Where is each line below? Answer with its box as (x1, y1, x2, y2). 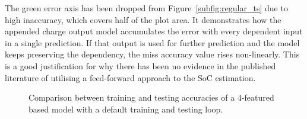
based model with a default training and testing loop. (29, 102, 223, 115)
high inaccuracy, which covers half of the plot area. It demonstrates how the (5, 13, 281, 25)
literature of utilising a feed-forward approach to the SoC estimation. (5, 71, 256, 83)
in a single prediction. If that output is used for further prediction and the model (5, 36, 300, 49)
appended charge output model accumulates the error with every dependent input (5, 25, 303, 37)
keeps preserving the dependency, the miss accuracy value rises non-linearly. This (5, 48, 300, 60)
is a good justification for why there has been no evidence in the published (5, 59, 276, 72)
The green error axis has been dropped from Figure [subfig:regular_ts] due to (5, 2, 288, 14)
